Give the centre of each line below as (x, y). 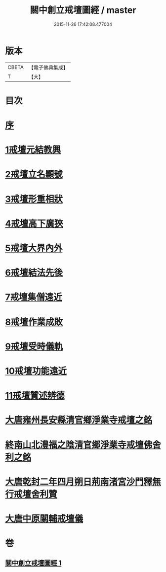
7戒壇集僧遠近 (34, 297)
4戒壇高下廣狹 (34, 223)
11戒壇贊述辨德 (35, 396)
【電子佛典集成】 (48, 68)
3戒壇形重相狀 (34, 199)
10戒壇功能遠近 (36, 371)
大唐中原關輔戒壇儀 (44, 519)
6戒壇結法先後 (34, 273)
